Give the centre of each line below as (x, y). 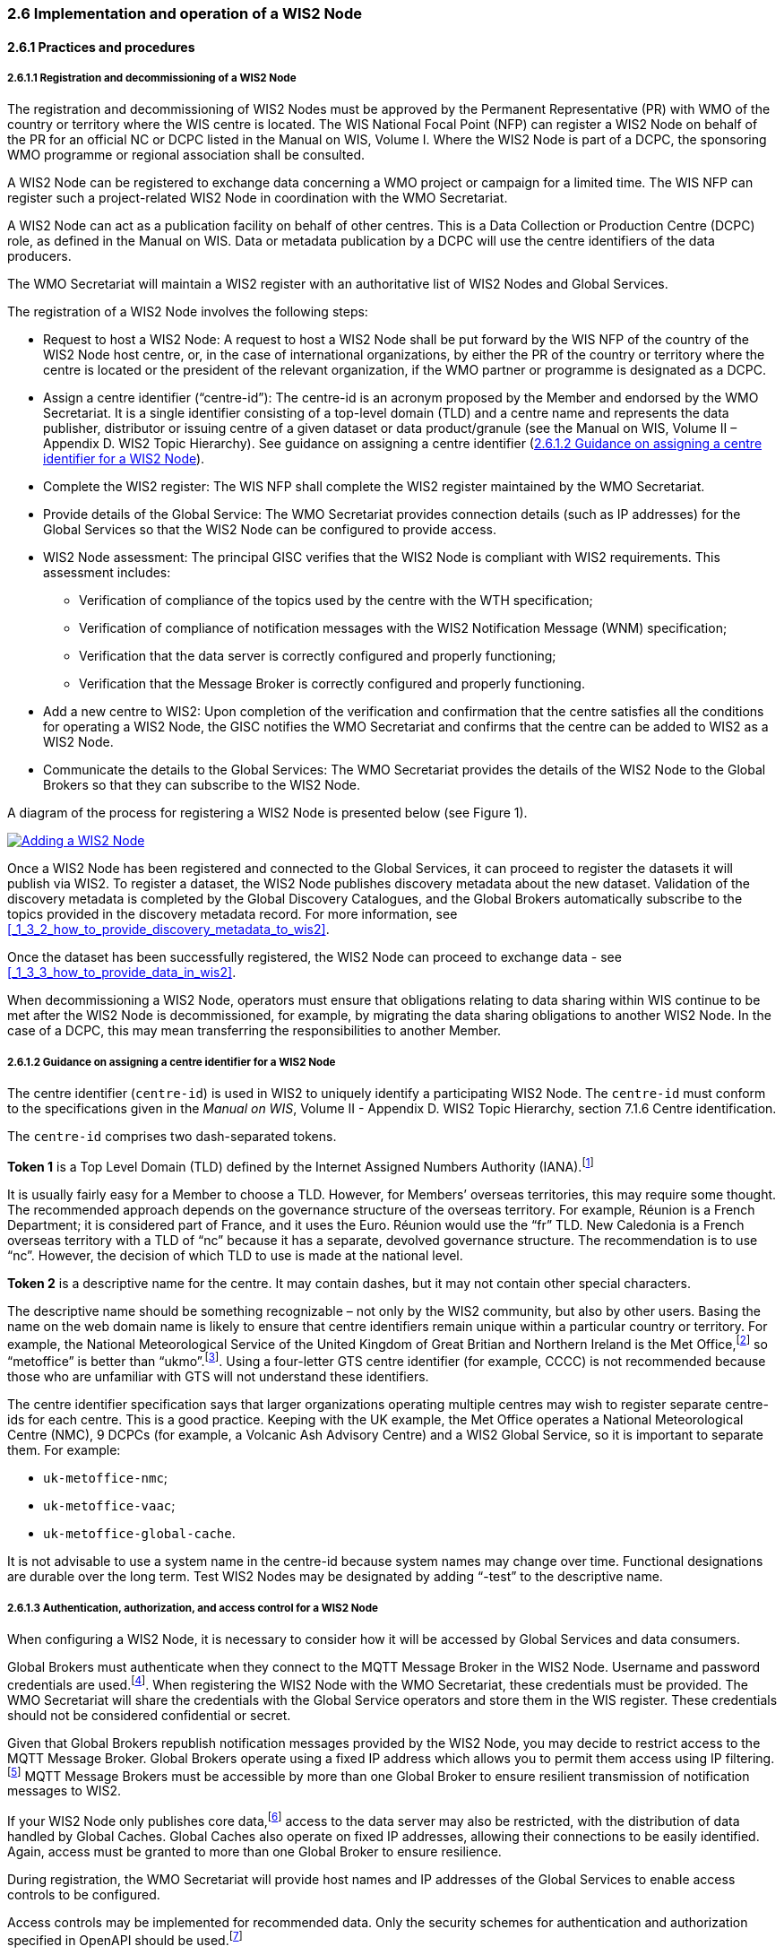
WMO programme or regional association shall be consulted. (186, 155)
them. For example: (64, 1450)
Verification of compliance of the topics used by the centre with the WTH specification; (336, 601)
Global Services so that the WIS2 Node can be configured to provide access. (270, 530)
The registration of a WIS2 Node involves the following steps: (188, 312)
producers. (39, 256)
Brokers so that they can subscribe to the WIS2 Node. (202, 785)
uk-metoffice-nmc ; (106, 1478)
